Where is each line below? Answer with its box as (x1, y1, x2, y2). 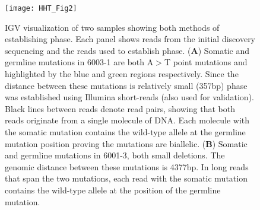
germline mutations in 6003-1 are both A (5, 56, 154, 68)
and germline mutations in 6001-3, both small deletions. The (5, 149, 225, 161)
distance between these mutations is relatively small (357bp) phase (5, 79, 248, 91)
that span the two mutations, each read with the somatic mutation (5, 172, 248, 184)
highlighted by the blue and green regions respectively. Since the (5, 68, 239, 80)
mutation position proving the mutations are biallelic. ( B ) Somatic (5, 137, 248, 149)
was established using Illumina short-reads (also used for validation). (5, 91, 254, 103)
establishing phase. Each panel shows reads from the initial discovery (5, 33, 256, 45)
